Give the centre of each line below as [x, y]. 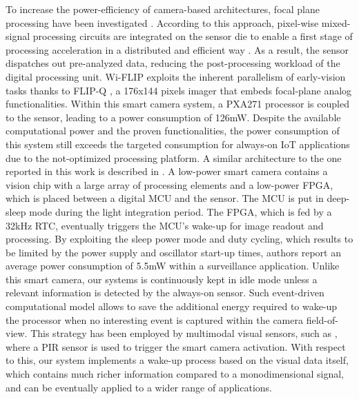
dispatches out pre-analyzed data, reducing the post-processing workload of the [173, 63]
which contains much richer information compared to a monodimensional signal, [175, 374]
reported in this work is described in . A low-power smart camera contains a [167, 171]
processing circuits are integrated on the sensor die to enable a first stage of [193, 36]
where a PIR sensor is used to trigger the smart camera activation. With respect [176, 346]
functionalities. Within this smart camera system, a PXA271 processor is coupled [177, 104]
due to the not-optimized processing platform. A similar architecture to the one [174, 157]
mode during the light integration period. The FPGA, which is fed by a [181, 211]
